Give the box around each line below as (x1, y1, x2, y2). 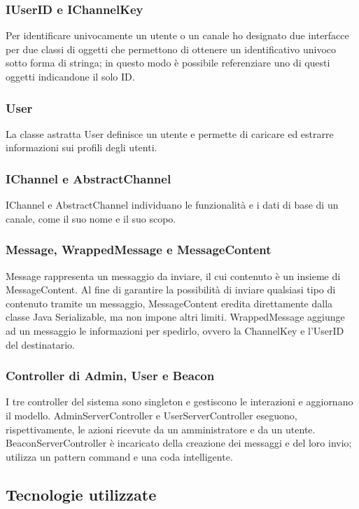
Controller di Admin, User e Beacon (6, 367, 215, 384)
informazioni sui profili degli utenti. (6, 140, 157, 155)
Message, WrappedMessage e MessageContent (6, 241, 272, 258)
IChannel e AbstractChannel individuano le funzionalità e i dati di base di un (6, 197, 339, 212)
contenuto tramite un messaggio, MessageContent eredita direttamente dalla (6, 295, 333, 310)
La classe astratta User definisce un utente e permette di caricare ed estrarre (6, 126, 334, 141)
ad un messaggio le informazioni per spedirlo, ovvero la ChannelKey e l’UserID (6, 323, 344, 337)
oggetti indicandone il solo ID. (6, 69, 135, 83)
